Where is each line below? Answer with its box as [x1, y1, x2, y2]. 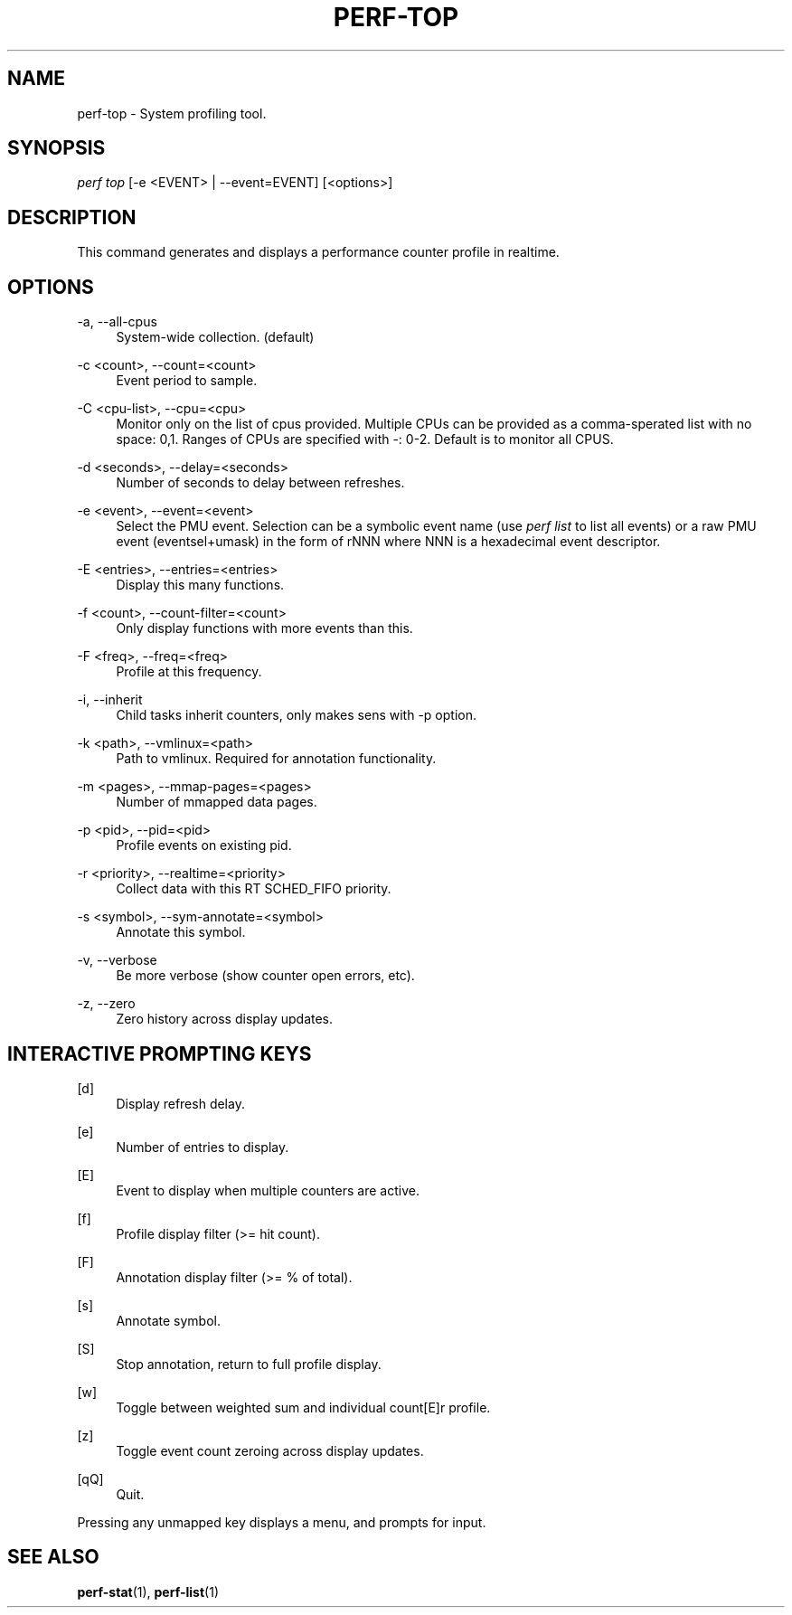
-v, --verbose [77, 952, 157, 968]
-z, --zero [77, 996, 136, 1012]
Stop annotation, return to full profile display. [116, 1355, 382, 1372]
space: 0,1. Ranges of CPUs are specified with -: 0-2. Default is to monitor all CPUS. [116, 431, 614, 448]
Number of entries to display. [116, 1138, 289, 1155]
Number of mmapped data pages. [116, 794, 317, 810]
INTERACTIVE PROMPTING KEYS [7, 1042, 312, 1065]
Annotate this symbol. [116, 924, 246, 940]
